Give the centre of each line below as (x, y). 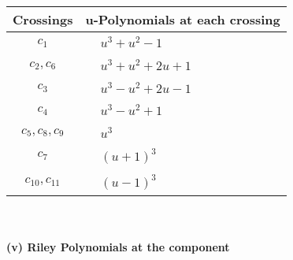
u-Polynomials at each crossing (183, 19)
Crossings (43, 19)
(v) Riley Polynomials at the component (118, 247)
